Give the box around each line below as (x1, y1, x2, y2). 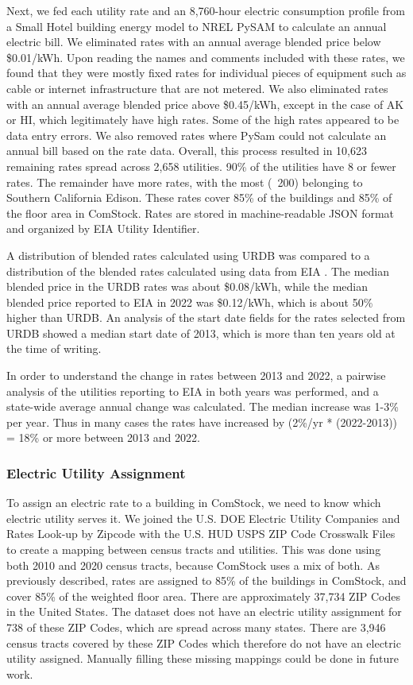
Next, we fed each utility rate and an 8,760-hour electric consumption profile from (6, 2, 405, 18)
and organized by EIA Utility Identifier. (6, 220, 200, 237)
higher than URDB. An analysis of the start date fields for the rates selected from (6, 309, 406, 326)
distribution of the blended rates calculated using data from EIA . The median (6, 262, 390, 279)
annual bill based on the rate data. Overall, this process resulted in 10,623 (6, 142, 368, 159)
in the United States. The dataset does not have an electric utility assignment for (6, 603, 402, 620)
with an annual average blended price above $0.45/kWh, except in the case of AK (6, 95, 404, 112)
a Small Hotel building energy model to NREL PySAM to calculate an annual (6, 17, 387, 34)
